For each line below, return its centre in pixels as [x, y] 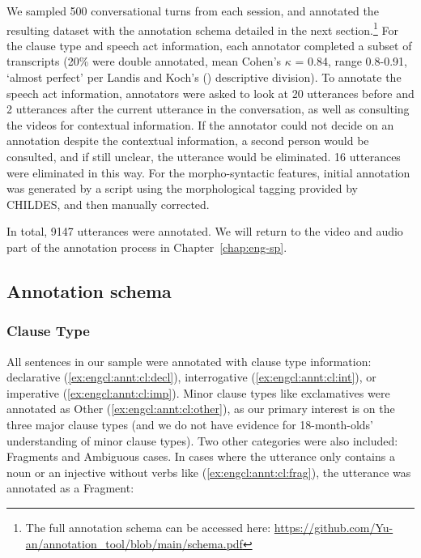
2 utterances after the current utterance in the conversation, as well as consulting [208, 109]
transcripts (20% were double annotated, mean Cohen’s [144, 61]
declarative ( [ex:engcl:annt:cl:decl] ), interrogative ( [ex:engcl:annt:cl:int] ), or [191, 377]
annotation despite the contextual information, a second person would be [188, 141]
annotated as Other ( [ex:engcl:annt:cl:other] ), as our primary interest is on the [201, 409]
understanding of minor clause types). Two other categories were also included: [202, 440]
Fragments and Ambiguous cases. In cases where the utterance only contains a [201, 456]
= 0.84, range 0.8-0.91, [351, 61]
